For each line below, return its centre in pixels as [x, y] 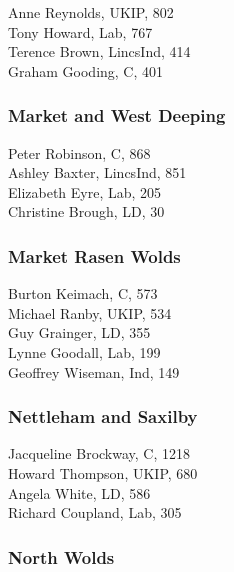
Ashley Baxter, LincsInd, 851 [97, 172]
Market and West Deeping [117, 115]
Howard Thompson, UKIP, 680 [103, 472]
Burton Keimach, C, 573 [83, 293]
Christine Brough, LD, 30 [86, 211]
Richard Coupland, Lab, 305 [95, 512]
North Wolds [61, 556]
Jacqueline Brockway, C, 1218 [99, 453]
